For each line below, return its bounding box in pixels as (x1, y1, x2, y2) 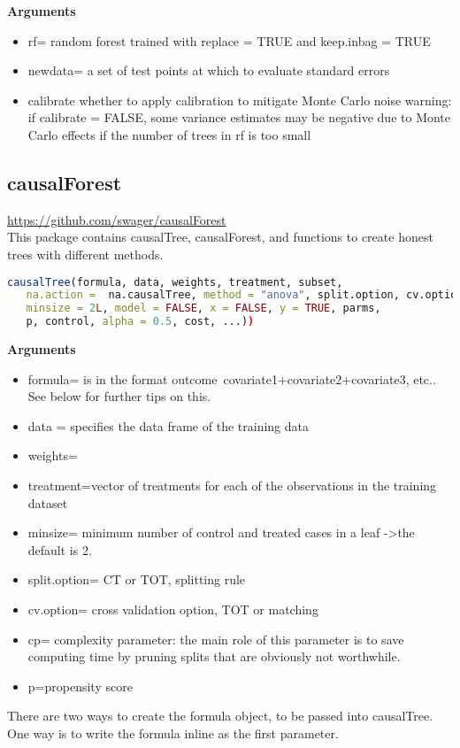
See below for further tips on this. (27, 387, 211, 405)
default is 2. (27, 540, 92, 559)
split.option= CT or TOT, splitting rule (27, 570, 246, 589)
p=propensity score (27, 676, 133, 695)
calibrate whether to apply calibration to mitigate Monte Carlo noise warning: (27, 90, 452, 109)
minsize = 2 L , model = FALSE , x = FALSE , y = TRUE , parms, (26, 302, 381, 315)
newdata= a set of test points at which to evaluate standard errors (27, 61, 390, 80)
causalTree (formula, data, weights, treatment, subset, (7, 275, 343, 289)
